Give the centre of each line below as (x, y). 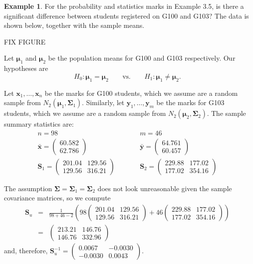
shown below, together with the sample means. (74, 25)
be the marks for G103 (190, 102)
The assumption (28, 188)
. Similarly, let (103, 102)
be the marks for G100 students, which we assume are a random (141, 93)
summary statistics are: (39, 124)
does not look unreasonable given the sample (165, 188)
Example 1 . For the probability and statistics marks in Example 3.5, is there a (124, 6)
